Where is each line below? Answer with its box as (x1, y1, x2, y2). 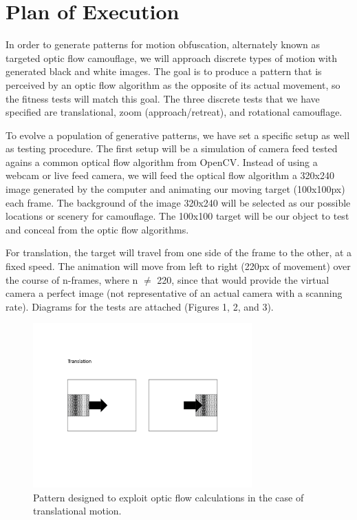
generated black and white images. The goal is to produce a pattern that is (6, 64, 322, 79)
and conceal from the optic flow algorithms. (6, 222, 189, 236)
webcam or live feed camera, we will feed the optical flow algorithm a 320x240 (6, 168, 335, 183)
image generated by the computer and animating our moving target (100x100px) (6, 182, 345, 196)
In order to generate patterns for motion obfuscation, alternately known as (6, 37, 321, 52)
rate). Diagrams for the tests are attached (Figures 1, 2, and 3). (6, 299, 274, 313)
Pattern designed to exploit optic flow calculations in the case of (33, 490, 304, 504)
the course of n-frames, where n (6, 272, 138, 287)
